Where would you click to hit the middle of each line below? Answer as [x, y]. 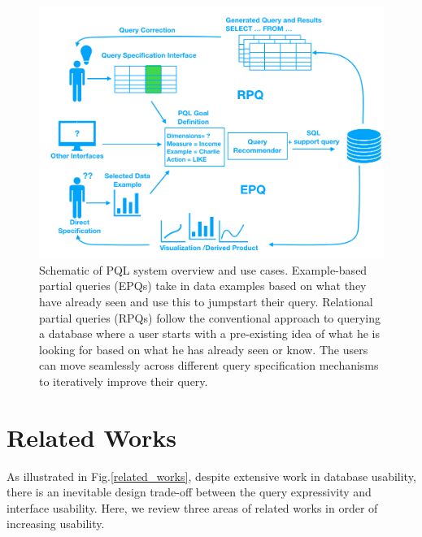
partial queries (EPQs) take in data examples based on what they [203, 286]
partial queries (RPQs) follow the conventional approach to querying [210, 317]
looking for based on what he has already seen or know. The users [204, 349]
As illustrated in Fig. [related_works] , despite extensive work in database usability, [211, 476]
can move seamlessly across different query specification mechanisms [209, 365]
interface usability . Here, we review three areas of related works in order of [192, 507]
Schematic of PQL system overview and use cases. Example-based [203, 269]
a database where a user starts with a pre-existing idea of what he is [210, 333]
